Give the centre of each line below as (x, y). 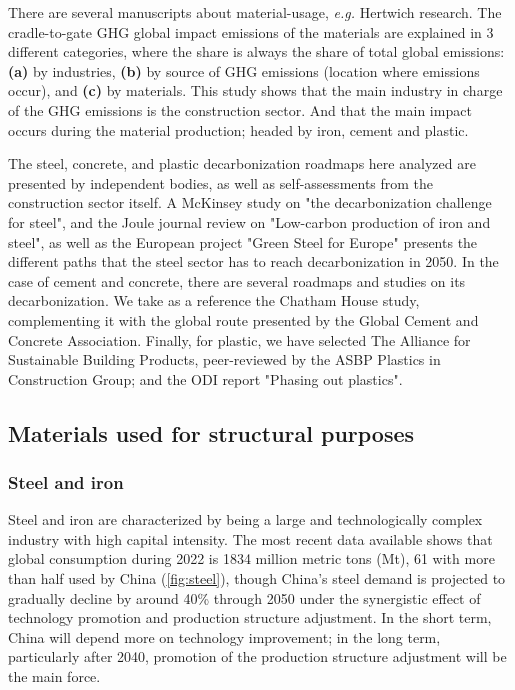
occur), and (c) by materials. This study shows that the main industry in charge (255, 90)
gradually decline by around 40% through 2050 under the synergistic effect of (244, 597)
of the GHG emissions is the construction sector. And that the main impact (240, 109)
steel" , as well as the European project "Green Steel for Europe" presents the (243, 241)
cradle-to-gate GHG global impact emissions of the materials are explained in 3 (251, 31)
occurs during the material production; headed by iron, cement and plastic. (238, 129)
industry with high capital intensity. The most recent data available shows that (250, 538)
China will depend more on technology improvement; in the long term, (224, 636)
